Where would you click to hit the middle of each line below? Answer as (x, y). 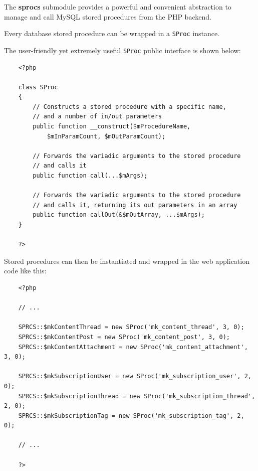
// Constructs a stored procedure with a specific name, (130, 107)
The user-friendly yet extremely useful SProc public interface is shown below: (122, 50)
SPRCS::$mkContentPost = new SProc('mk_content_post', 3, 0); (124, 337)
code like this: (25, 271)
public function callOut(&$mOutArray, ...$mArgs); (119, 215)
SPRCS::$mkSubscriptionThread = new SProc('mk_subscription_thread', (137, 396)
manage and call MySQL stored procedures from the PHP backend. (108, 16)
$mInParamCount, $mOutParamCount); (106, 136)
